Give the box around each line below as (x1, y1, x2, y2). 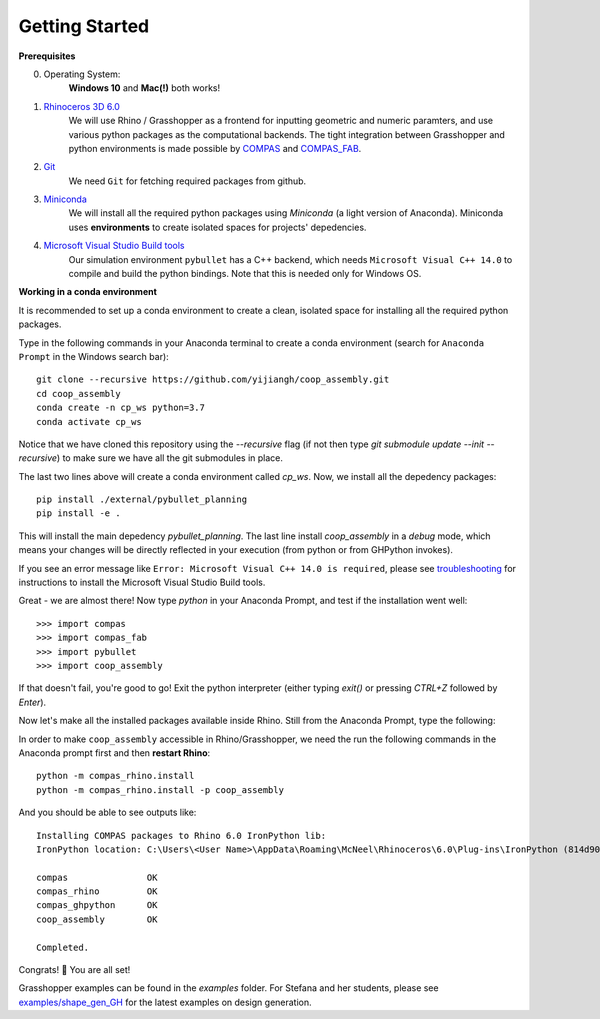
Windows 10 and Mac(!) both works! (68, 82, 220, 94)
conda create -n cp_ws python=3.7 (36, 402, 205, 414)
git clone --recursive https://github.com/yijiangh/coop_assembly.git (36, 374, 390, 385)
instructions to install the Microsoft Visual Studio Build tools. (18, 576, 266, 589)
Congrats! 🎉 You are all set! (18, 964, 131, 976)
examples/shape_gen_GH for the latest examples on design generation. (18, 996, 312, 1008)
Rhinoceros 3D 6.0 (43, 100, 120, 112)
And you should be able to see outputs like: (18, 806, 197, 819)
